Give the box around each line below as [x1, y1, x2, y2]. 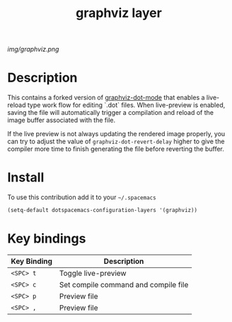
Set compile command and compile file [59, 279, 189, 289]
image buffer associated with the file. [7, 116, 115, 125]
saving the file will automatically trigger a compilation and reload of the [7, 109, 214, 117]
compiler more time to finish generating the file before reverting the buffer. [7, 145, 225, 153]
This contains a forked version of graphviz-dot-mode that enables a [7, 94, 205, 102]
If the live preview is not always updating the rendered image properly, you [7, 130, 226, 138]
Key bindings [7, 231, 86, 247]
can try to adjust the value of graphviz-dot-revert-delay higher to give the [7, 137, 225, 146]
